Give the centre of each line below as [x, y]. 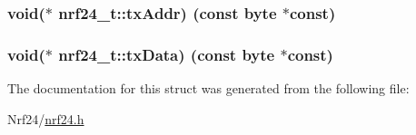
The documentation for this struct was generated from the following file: [208, 88]
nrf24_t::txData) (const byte [167, 54]
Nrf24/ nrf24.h [46, 118]
